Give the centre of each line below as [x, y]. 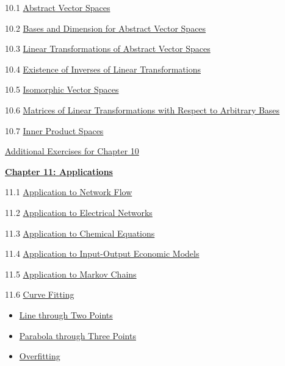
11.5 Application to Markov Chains [71, 274]
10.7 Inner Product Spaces [54, 130]
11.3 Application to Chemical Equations [80, 233]
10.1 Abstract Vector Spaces [58, 7]
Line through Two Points [66, 314]
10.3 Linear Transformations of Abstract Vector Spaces [108, 48]
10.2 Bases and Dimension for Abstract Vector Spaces [106, 28]
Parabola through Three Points [78, 335]
